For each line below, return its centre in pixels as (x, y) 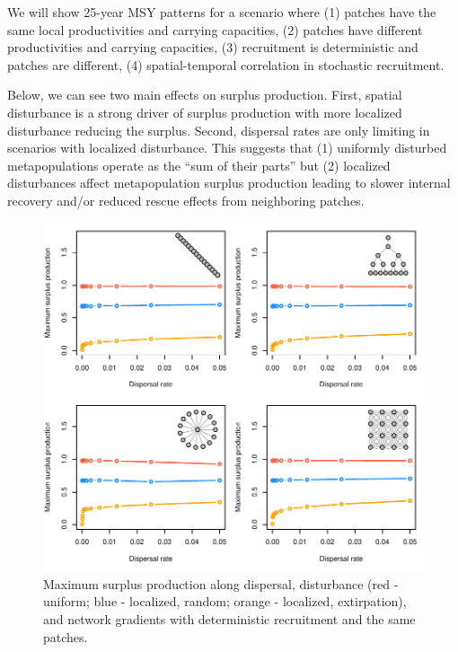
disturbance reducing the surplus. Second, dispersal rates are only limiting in (219, 130)
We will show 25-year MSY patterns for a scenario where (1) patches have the (222, 12)
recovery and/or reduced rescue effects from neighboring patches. (186, 200)
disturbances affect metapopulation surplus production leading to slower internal (229, 183)
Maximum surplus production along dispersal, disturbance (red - (221, 583)
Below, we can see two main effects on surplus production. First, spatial (205, 95)
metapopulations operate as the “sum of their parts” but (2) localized (199, 165)
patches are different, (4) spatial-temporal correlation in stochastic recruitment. (226, 64)
